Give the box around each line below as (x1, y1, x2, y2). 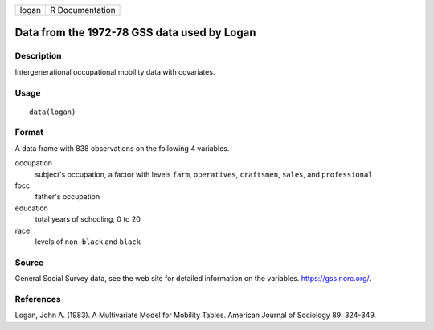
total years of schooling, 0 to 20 (35, 214, 141, 224)
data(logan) (29, 107, 76, 116)
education (14, 203, 48, 213)
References (14, 293, 61, 304)
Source (14, 257, 44, 268)
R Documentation (49, 5, 116, 15)
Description (14, 51, 62, 62)
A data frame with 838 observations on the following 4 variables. (14, 143, 230, 153)
